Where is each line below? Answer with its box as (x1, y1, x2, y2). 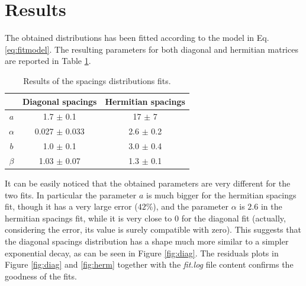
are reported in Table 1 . (5, 54, 91, 67)
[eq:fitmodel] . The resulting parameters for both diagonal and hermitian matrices (5, 43, 298, 55)
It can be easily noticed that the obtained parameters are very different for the (5, 176, 291, 189)
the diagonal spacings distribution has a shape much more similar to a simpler (5, 234, 289, 247)
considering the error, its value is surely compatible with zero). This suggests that (5, 223, 301, 236)
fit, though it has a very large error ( (5, 200, 138, 213)
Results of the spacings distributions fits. (23, 74, 171, 86)
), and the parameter (153, 200, 228, 213)
